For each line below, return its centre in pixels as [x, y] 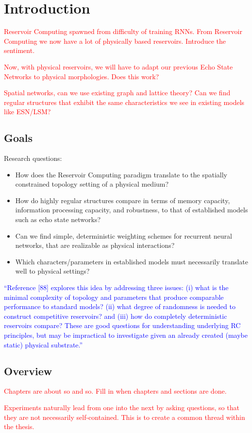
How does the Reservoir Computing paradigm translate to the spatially [121, 174]
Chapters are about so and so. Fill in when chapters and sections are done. [115, 391]
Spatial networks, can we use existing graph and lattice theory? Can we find [117, 93]
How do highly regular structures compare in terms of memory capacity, [123, 200]
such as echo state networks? [58, 219]
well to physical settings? [52, 271]
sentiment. [19, 50]
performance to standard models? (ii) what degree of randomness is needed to [120, 306]
